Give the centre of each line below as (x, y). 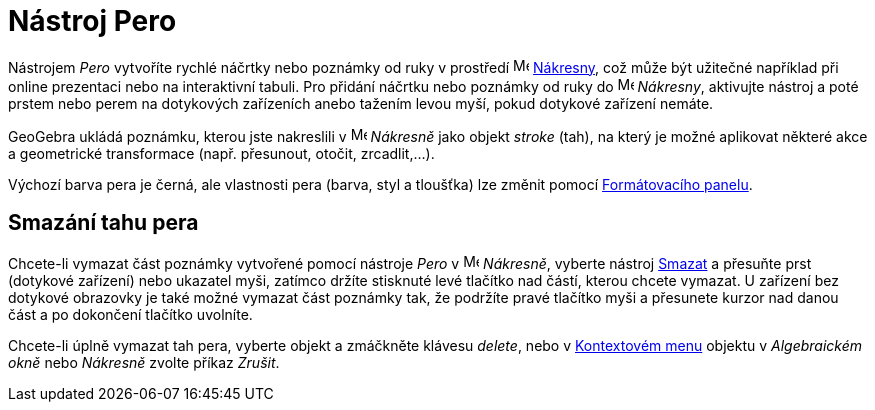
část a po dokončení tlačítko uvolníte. (130, 314)
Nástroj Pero (92, 21)
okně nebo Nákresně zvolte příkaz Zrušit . (144, 362)
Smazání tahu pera (103, 223)
